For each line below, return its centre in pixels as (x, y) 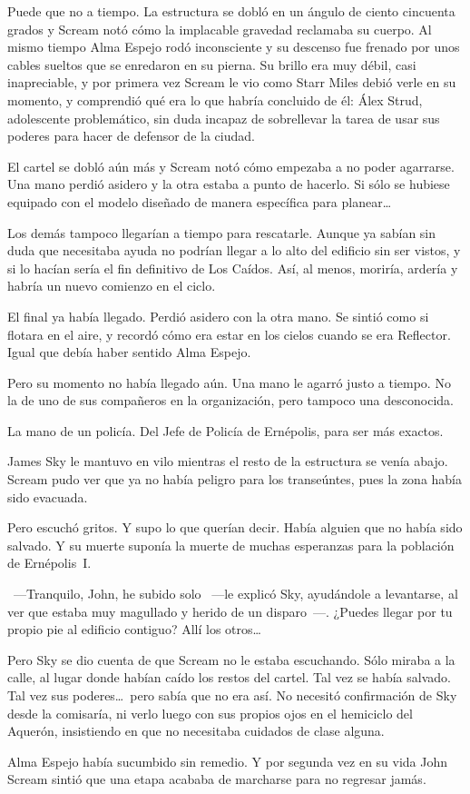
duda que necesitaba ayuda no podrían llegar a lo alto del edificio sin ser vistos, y (234, 250)
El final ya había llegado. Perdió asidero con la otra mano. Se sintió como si (218, 316)
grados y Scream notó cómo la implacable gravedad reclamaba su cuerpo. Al (220, 29)
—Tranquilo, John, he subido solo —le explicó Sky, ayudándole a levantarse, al (235, 594)
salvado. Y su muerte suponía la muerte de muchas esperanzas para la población (231, 545)
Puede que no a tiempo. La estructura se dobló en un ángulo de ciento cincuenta (231, 11)
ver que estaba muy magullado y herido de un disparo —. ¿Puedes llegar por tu (230, 611)
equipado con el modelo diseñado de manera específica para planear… (200, 201)
